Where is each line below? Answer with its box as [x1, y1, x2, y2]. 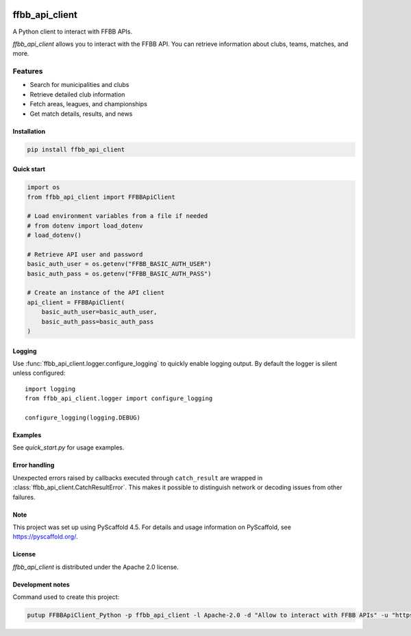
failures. [12, 493, 36, 501]
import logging [25, 384, 76, 393]
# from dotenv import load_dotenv [27, 221, 143, 230]
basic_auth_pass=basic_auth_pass [41, 317, 154, 326]
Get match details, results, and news [29, 110, 133, 118]
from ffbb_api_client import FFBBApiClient [27, 193, 176, 201]
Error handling [12, 461, 55, 469]
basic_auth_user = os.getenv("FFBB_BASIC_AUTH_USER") [27, 260, 212, 268]
